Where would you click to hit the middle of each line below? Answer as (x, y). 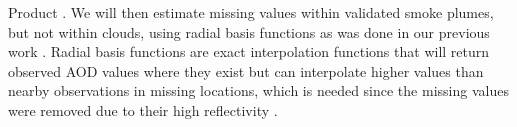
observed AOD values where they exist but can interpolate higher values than (246, 70)
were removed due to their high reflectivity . (143, 109)
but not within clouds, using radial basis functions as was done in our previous (249, 31)
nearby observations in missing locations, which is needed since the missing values (258, 90)
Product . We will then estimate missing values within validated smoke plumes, (251, 12)
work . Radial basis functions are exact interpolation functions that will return (249, 51)
